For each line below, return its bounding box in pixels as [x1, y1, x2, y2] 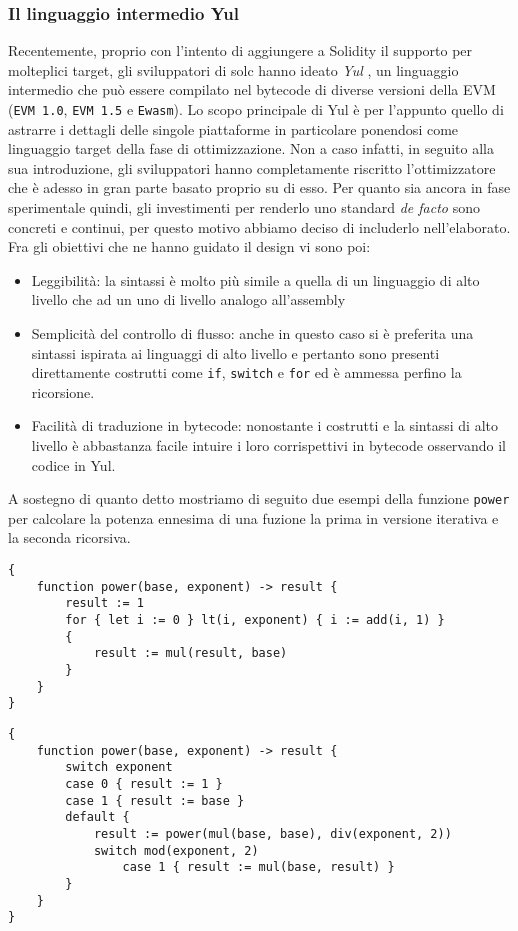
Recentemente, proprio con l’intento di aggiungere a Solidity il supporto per [8, 40, 473, 61]
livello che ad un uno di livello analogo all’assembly [31, 289, 346, 310]
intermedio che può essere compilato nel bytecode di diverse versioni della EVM [8, 79, 496, 100]
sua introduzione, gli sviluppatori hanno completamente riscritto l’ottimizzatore [8, 157, 496, 178]
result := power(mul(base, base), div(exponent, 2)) [93, 826, 452, 841]
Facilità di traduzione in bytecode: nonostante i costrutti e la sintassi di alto [31, 415, 498, 436]
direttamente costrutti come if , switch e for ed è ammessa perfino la [31, 362, 462, 383]
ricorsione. [31, 381, 95, 402]
